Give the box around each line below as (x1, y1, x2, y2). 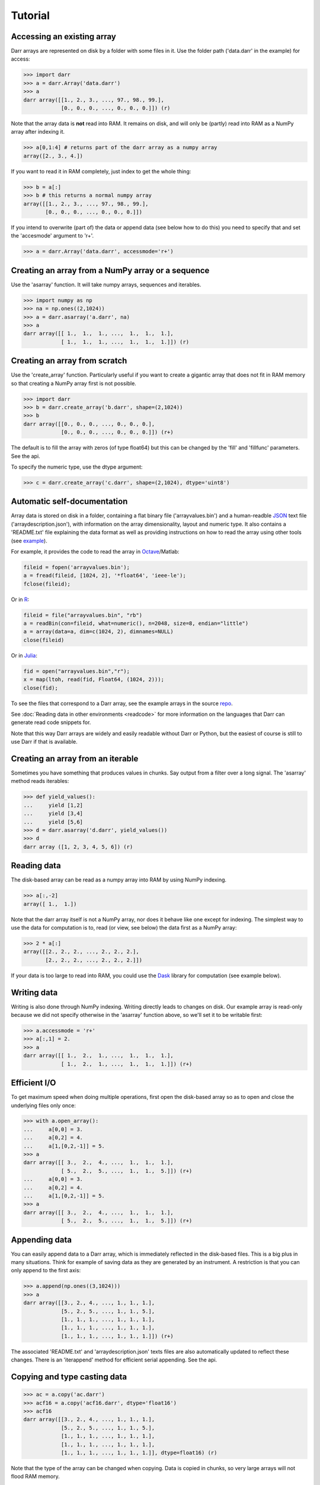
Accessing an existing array (11, 31, 117, 42)
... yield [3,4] (23, 810, 83, 817)
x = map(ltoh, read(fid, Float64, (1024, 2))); (23, 676, 164, 683)
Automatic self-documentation (11, 497, 128, 507)
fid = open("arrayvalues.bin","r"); (23, 668, 130, 674)
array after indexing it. (11, 128, 65, 135)
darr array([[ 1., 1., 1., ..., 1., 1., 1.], (23, 330, 174, 337)
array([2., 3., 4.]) (23, 152, 83, 159)
